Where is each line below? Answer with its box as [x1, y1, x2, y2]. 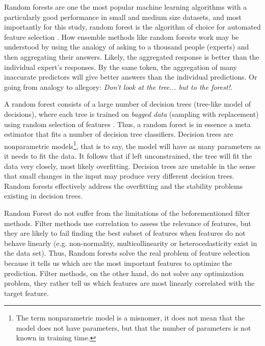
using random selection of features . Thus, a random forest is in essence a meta [4, 118, 251, 129]
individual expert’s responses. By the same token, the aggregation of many [4, 61, 237, 72]
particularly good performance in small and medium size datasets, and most [4, 11, 242, 22]
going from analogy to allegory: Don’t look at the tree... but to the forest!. [4, 81, 233, 92]
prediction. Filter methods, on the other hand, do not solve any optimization [4, 267, 244, 278]
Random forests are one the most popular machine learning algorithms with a [4, 2, 247, 12]
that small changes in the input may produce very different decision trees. [4, 170, 234, 181]
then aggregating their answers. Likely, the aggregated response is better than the [4, 51, 259, 62]
